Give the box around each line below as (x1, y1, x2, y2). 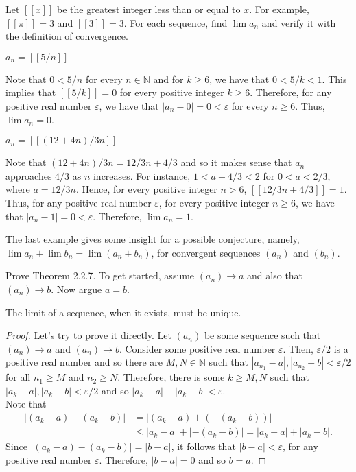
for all (5, 370, 31, 384)
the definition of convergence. (5, 29, 128, 43)
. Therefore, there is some (117, 370, 225, 384)
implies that (5, 85, 56, 99)
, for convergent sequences (151, 245, 261, 259)
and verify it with (261, 15, 336, 29)
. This (322, 71, 347, 86)
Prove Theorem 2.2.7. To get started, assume (5, 268, 195, 283)
